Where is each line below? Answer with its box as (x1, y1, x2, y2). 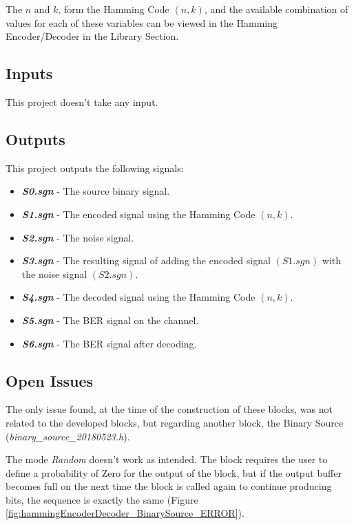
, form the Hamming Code (58, 2, 169, 16)
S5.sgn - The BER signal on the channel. (21, 312, 199, 327)
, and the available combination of (204, 2, 348, 16)
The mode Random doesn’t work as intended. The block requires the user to (6, 452, 328, 467)
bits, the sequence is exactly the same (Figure (6, 492, 198, 506)
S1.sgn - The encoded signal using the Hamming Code (21, 206, 256, 221)
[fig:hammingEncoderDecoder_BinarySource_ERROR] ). (6, 506, 244, 520)
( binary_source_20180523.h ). (6, 429, 130, 443)
